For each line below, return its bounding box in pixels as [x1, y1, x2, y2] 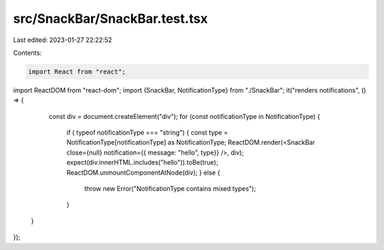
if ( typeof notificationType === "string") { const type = [66, 128, 228, 137]
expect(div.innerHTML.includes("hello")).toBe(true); [66, 158, 218, 167]
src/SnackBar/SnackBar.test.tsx [13, 11, 208, 26]
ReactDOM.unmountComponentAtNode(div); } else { [66, 168, 220, 177]
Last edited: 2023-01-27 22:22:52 [13, 36, 112, 44]
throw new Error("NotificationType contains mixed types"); [84, 184, 256, 193]
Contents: [13, 48, 42, 57]
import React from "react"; [28, 68, 126, 75]
